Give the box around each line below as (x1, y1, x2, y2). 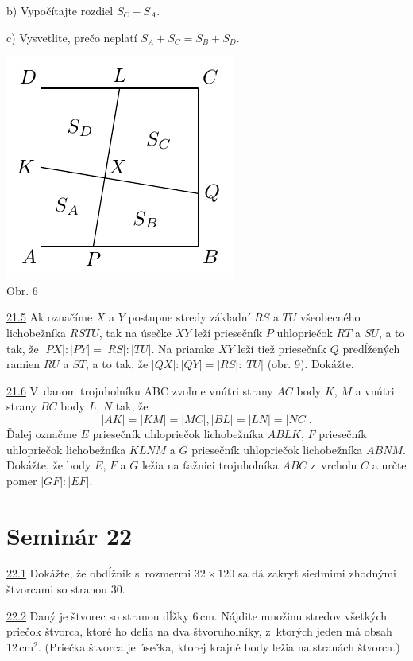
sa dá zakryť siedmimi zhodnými (238, 565, 396, 581)
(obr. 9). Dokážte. (267, 356, 354, 372)
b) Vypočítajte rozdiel (6, 2, 114, 18)
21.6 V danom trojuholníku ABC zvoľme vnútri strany (6, 382, 273, 399)
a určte (372, 457, 407, 473)
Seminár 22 (6, 519, 133, 551)
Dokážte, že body (6, 457, 91, 473)
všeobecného (299, 309, 361, 325)
